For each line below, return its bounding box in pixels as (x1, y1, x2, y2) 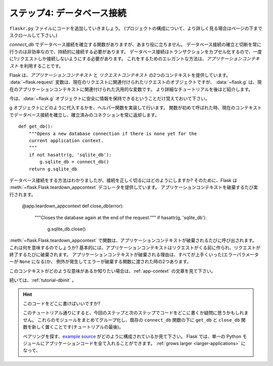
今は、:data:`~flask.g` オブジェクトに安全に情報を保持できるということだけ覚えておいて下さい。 (9, 96, 210, 102)
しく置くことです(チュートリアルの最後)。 (36, 324, 124, 330)
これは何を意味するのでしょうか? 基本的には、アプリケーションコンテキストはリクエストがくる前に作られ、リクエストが (9, 244, 261, 250)
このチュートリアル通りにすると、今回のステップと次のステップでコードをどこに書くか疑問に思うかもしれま (23, 310, 249, 316)
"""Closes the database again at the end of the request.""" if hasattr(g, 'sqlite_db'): (34, 214, 207, 220)
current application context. (28, 138, 104, 144)
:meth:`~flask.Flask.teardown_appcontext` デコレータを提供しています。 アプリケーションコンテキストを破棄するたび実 (9, 185, 258, 191)
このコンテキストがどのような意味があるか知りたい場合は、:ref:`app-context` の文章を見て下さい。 (9, 268, 216, 274)
